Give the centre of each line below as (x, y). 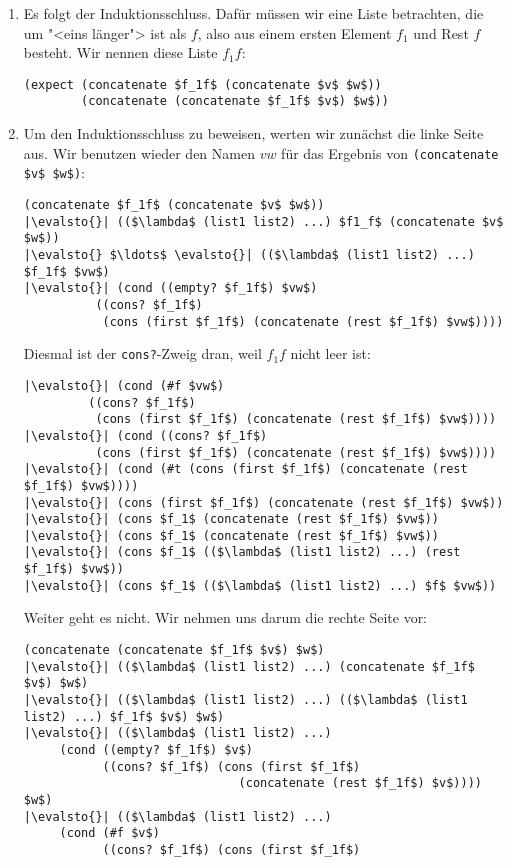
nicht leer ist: (330, 353)
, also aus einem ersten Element (294, 32)
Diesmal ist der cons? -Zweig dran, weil (142, 353)
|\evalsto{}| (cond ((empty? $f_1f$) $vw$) (170, 288)
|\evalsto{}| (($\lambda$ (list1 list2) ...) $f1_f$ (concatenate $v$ (263, 221)
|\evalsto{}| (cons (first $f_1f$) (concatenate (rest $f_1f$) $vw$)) (263, 502)
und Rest (441, 32)
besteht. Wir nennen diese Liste (120, 52)
